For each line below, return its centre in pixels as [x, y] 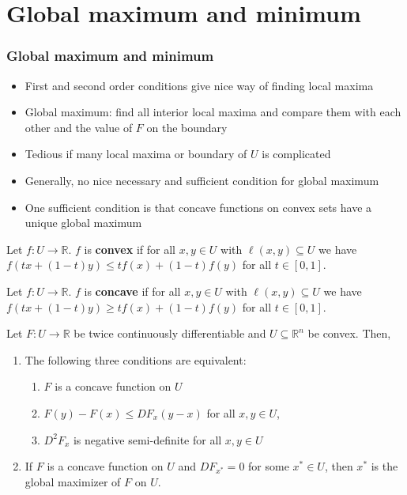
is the [384, 466]
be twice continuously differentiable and [170, 333]
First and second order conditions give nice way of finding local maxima [199, 85]
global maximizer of [73, 481]
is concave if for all [132, 291]
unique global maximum [83, 223]
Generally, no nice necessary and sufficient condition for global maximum [202, 180]
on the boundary [187, 127]
